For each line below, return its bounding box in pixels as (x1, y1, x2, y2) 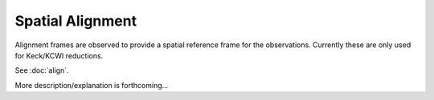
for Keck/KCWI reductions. (14, 50, 104, 60)
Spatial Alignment (14, 12, 137, 30)
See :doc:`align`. (14, 66, 69, 75)
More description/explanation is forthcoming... (14, 80, 169, 90)
